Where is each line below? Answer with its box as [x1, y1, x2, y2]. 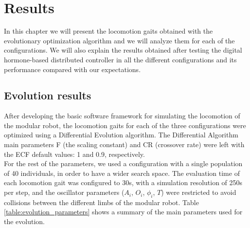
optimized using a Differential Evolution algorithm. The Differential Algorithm [4, 130, 238, 140]
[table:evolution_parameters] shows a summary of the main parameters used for [4, 207, 243, 217]
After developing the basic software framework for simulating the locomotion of [4, 111, 240, 121]
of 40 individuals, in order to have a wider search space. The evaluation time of [4, 168, 240, 178]
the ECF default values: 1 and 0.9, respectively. [4, 149, 145, 159]
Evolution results [4, 88, 91, 103]
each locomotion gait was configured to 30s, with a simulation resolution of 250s [4, 177, 243, 188]
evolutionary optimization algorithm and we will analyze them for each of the [4, 35, 235, 45]
